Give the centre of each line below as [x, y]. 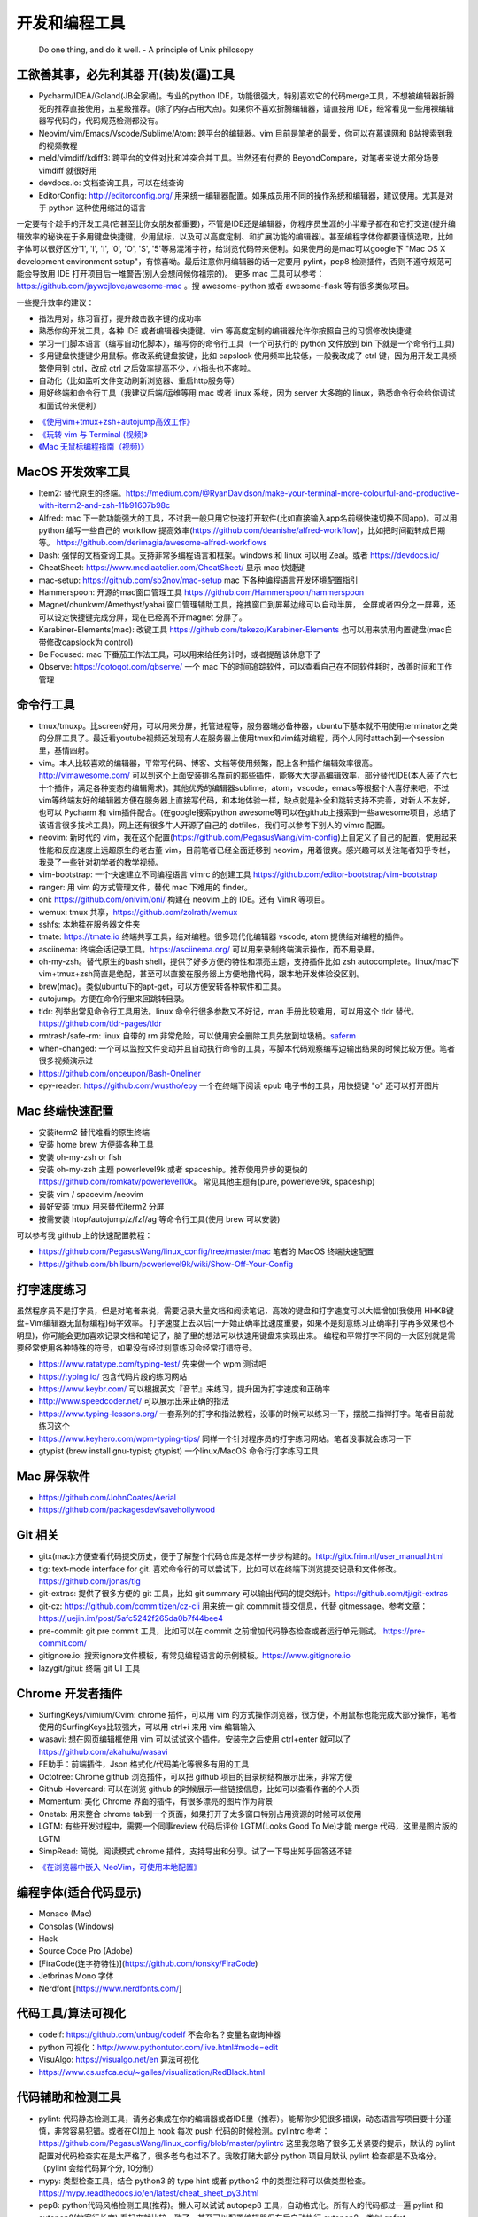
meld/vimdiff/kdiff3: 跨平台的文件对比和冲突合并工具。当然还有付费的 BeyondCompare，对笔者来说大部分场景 [239, 158]
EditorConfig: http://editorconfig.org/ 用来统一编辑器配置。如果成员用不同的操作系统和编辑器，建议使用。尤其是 [242, 195]
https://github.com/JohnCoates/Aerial [108, 1497]
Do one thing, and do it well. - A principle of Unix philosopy [146, 50]
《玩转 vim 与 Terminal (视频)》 [93, 434]
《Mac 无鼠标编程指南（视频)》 [93, 447]
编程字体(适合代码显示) [79, 1893]
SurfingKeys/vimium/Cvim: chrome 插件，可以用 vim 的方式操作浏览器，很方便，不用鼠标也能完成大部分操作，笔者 [247, 1714]
